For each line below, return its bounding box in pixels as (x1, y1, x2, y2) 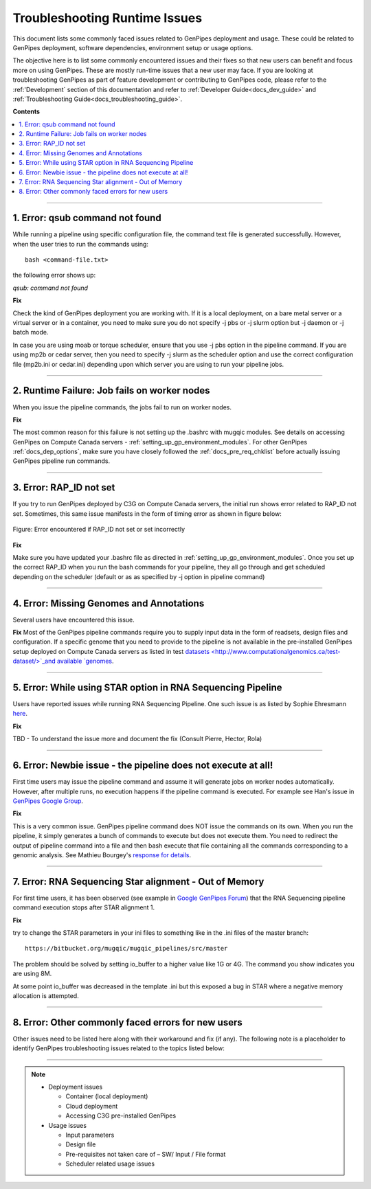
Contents (12, 107, 41, 116)
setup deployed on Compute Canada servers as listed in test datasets (12, 647, 210, 655)
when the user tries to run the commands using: (12, 240, 149, 248)
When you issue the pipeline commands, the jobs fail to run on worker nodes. (12, 403, 232, 411)
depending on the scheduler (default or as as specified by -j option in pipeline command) (12, 572, 265, 580)
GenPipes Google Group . (12, 797, 84, 805)
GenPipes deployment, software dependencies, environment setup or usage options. (12, 43, 254, 52)
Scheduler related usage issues (65, 1159, 155, 1168)
